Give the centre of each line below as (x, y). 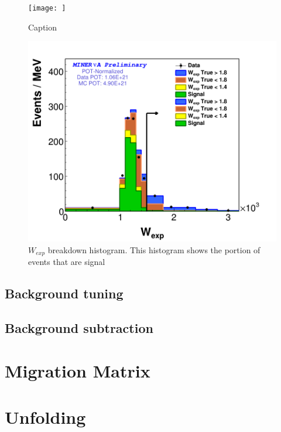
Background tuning (64, 293)
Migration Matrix (78, 371)
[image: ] (47, 8)
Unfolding (45, 416)
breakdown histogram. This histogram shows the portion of (154, 249)
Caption (43, 27)
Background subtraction (79, 327)
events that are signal (67, 261)
